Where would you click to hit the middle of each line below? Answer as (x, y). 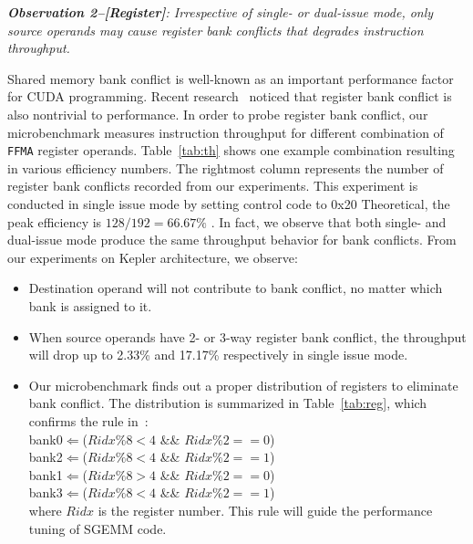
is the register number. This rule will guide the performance (265, 510)
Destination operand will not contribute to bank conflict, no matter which (236, 288)
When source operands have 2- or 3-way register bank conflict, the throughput (247, 336)
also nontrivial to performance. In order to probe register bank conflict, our (218, 114)
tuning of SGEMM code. (98, 528)
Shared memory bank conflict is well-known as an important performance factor (231, 78)
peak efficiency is (55, 221)
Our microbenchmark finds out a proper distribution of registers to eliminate (243, 385)
